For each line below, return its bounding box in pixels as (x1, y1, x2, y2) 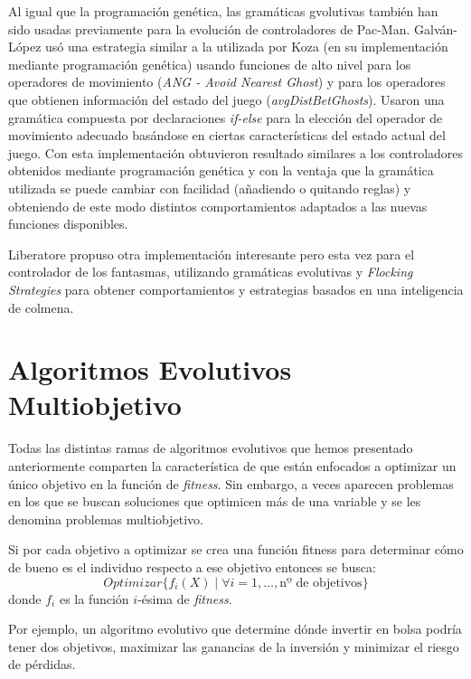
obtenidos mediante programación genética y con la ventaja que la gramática (8, 161, 434, 180)
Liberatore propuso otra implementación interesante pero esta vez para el (8, 244, 415, 263)
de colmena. (8, 297, 74, 316)
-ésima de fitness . (137, 589, 232, 608)
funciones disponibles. (8, 214, 128, 233)
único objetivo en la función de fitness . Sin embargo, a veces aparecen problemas (8, 474, 454, 493)
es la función (59, 589, 129, 608)
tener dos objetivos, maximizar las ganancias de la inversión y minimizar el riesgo (8, 637, 459, 655)
